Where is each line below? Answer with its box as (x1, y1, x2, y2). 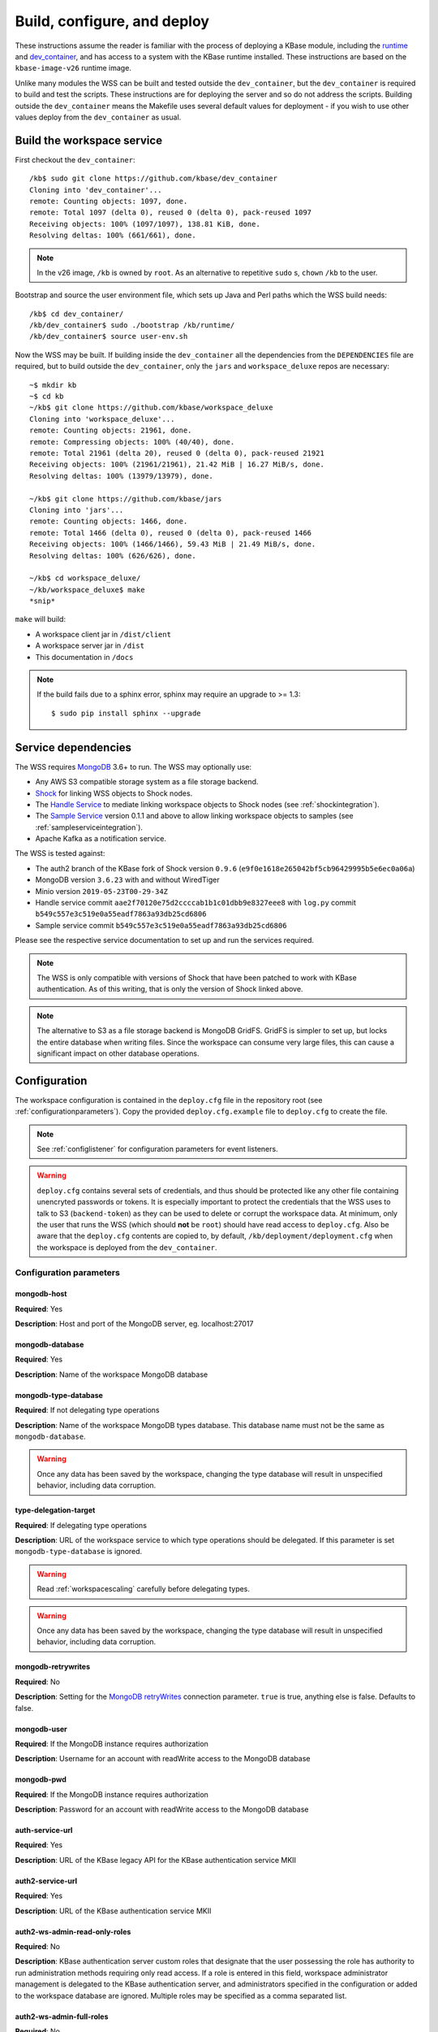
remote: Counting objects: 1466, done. (29, 517, 188, 526)
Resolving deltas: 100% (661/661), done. (29, 231, 196, 240)
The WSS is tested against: (15, 849, 105, 858)
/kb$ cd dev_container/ (29, 309, 124, 319)
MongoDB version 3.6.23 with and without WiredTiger (35, 875, 221, 885)
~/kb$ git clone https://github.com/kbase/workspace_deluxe (29, 403, 273, 412)
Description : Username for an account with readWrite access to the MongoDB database (15, 1754, 311, 1764)
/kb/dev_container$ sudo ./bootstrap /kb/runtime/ (29, 321, 235, 330)
